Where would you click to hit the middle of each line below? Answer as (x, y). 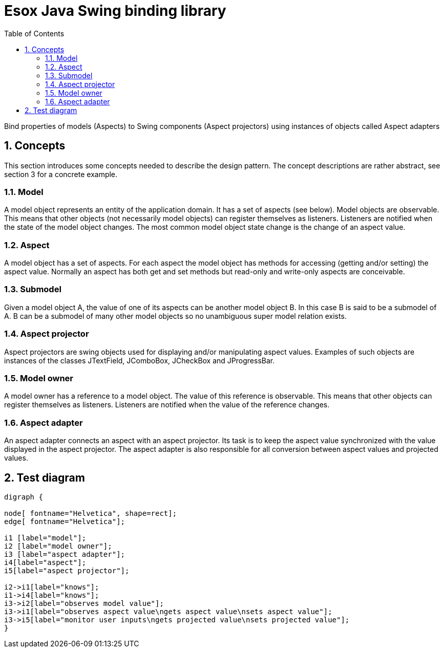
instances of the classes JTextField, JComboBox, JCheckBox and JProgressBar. (140, 360)
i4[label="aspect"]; (45, 562)
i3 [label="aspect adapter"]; (65, 554)
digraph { (24, 497)
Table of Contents (34, 33)
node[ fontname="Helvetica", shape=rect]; (91, 513)
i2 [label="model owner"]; (58, 546)
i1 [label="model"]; (45, 538)
